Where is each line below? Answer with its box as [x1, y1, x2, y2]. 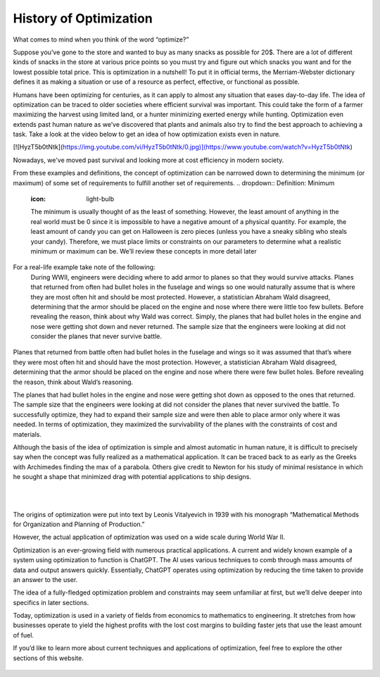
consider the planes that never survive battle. [30, 332, 162, 341]
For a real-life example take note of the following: [13, 263, 156, 271]
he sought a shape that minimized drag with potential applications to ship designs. [13, 473, 251, 481]
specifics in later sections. [13, 598, 89, 607]
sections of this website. [13, 654, 84, 662]
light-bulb [86, 194, 115, 204]
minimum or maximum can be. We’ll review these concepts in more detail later [30, 247, 257, 255]
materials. [13, 430, 42, 438]
